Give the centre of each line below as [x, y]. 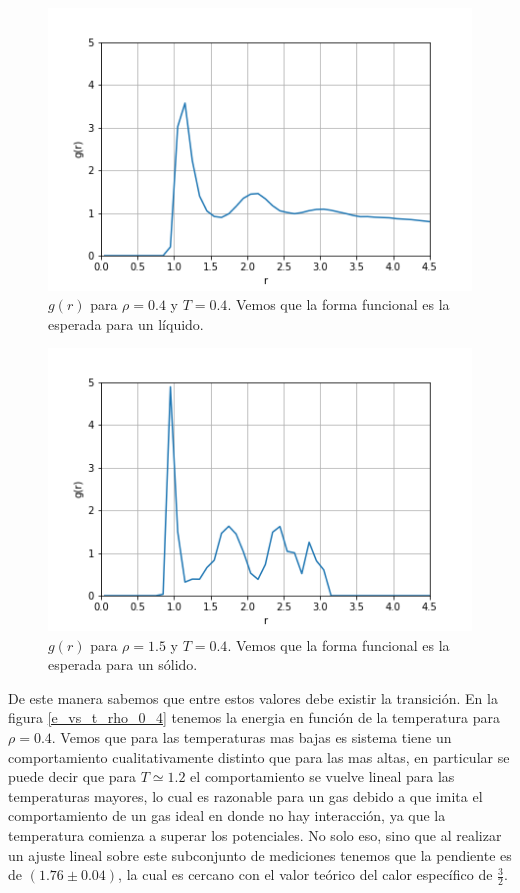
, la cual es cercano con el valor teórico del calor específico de [305, 874]
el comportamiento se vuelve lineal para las [322, 776]
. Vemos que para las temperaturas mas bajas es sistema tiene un [251, 737]
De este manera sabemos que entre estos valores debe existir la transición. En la [253, 697]
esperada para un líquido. [126, 323]
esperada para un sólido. [123, 664]
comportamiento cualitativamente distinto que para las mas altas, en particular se [259, 756]
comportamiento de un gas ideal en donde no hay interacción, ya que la [227, 815]
